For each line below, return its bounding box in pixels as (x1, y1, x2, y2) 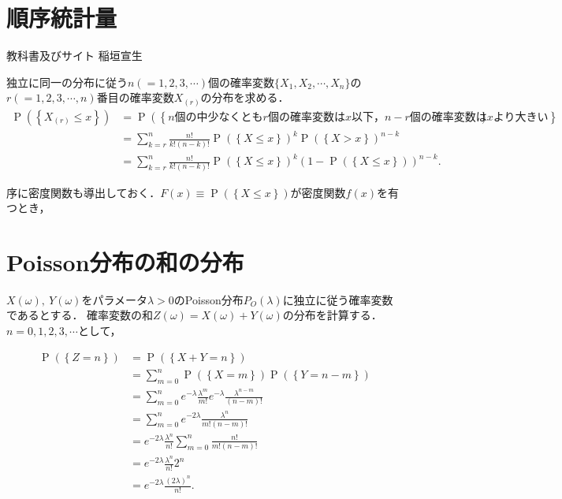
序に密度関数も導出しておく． (6, 184, 161, 200)
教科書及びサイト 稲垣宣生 (6, 47, 143, 64)
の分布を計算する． (282, 307, 382, 323)
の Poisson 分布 (173, 291, 244, 307)
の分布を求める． (200, 89, 289, 106)
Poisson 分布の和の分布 (6, 245, 244, 277)
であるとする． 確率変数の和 (6, 307, 154, 323)
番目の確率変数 (96, 89, 174, 106)
